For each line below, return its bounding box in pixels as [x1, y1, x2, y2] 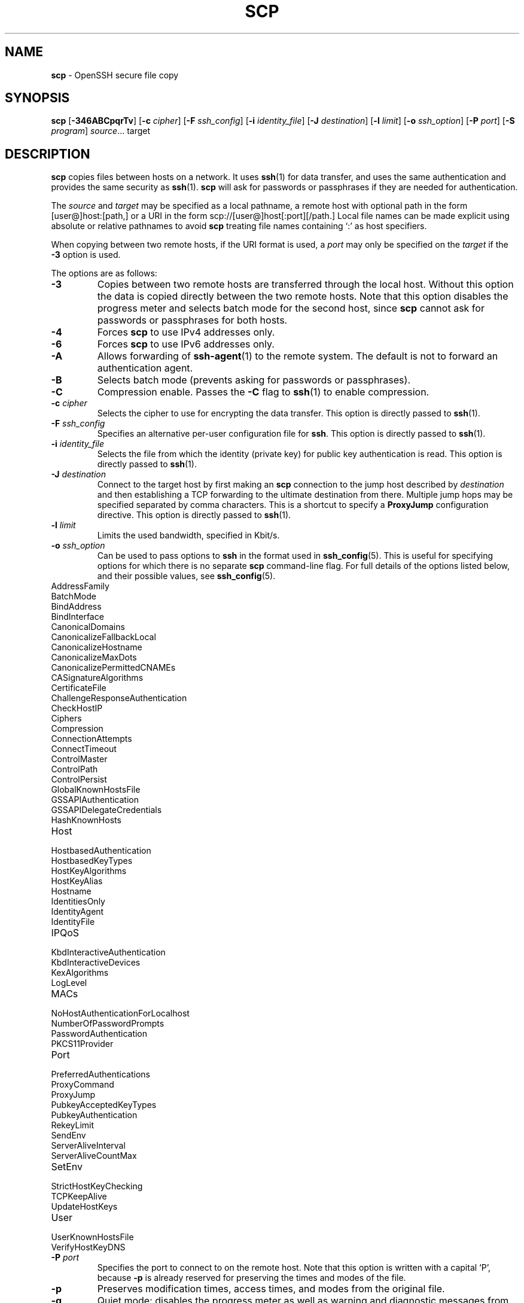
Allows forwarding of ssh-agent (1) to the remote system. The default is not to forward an [97, 350, 498, 363]
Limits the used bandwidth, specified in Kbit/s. [97, 530, 280, 541]
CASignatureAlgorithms [51, 672, 144, 683]
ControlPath [51, 764, 98, 775]
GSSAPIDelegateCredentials [51, 805, 162, 815]
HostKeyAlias [51, 876, 103, 887]
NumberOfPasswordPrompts [51, 1018, 164, 1029]
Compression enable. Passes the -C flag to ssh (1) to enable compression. [97, 386, 429, 398]
